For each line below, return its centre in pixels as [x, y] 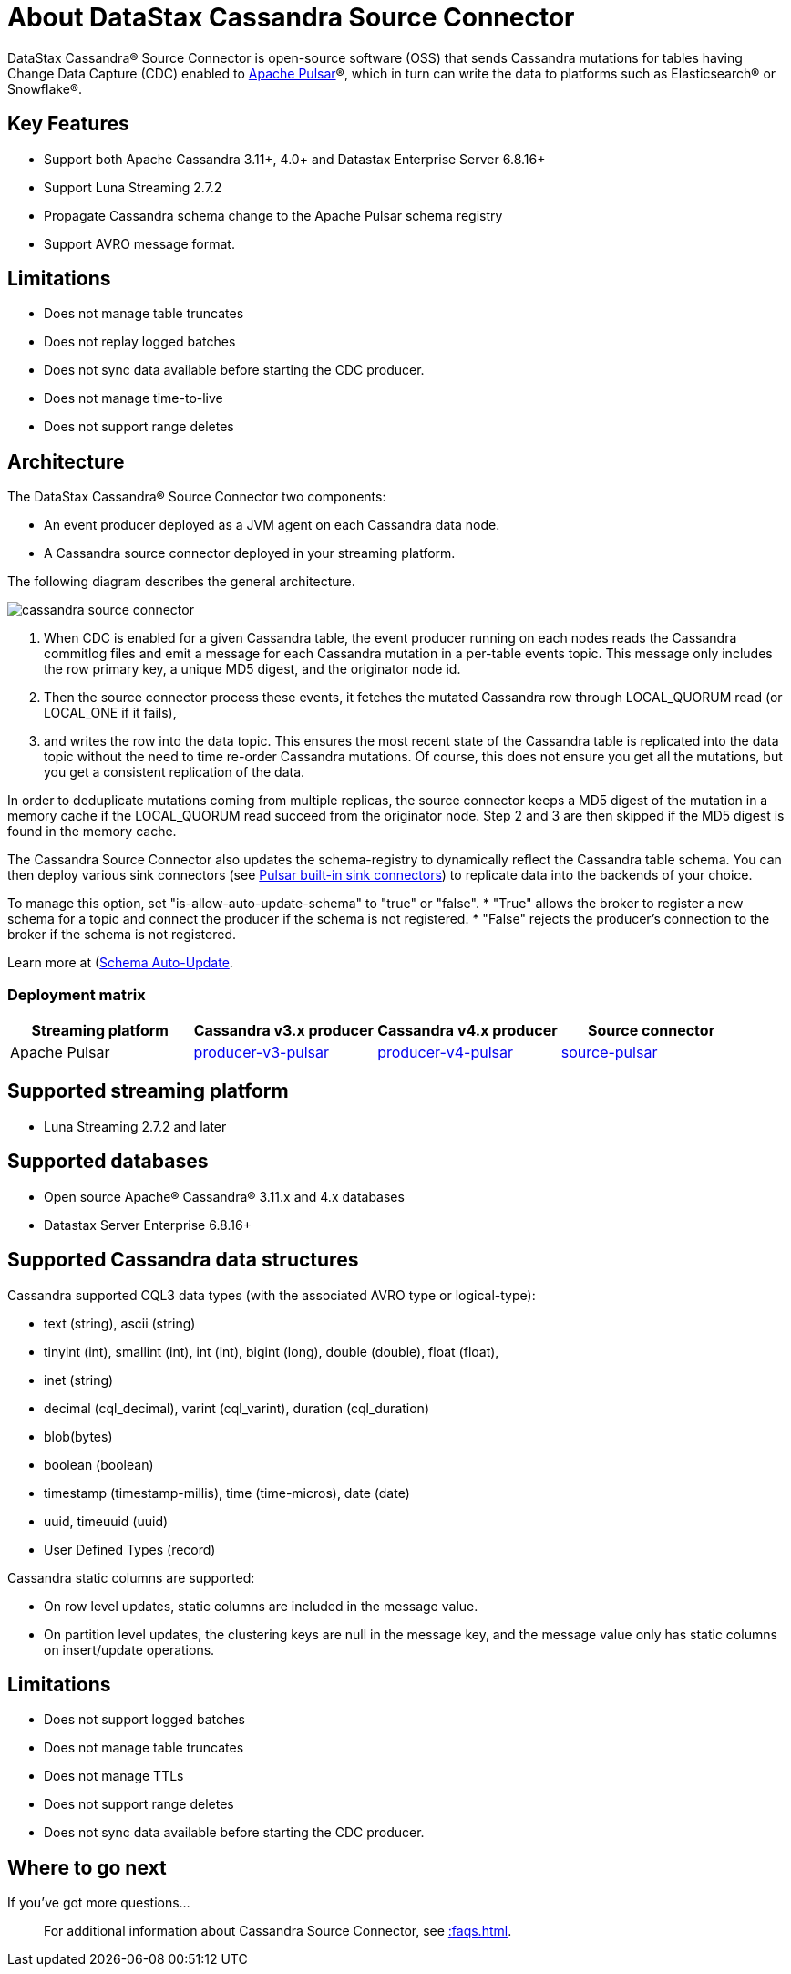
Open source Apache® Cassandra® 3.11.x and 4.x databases [224, 1196]
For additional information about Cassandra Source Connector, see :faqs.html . [278, 1931]
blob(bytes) [78, 1436]
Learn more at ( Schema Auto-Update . [120, 963]
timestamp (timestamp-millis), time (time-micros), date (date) [227, 1493]
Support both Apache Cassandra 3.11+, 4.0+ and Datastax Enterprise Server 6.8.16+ [295, 159]
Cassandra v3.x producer [284, 1031]
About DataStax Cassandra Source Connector [291, 17]
